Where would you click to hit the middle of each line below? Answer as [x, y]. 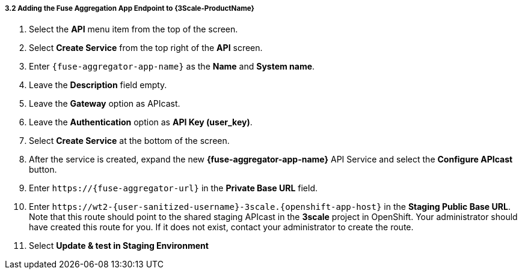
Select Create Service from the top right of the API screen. [146, 48]
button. [43, 170]
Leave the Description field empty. [98, 85]
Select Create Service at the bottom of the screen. [129, 141]
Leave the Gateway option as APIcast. [105, 104]
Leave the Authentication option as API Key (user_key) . [141, 122]
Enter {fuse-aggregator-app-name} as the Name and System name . [172, 67]
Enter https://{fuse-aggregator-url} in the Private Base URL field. [173, 188]
